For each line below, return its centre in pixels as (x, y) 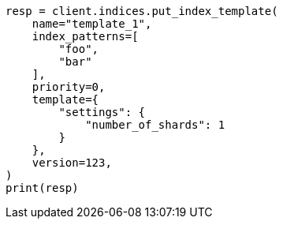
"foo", (79, 49)
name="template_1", (92, 24)
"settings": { (102, 112)
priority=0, (69, 87)
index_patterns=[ (85, 36)
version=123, (72, 163)
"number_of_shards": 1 (155, 125)
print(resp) (42, 188)
